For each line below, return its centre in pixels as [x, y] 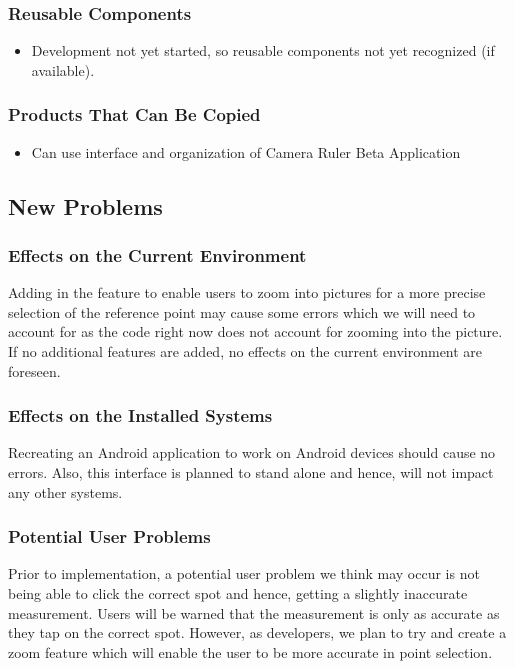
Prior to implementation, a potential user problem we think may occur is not [244, 573]
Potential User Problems [109, 536]
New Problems [85, 205]
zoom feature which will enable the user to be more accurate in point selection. [250, 651]
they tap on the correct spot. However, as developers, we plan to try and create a [257, 632]
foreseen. [34, 370]
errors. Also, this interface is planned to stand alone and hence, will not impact [251, 472]
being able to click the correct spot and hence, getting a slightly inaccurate [238, 593]
